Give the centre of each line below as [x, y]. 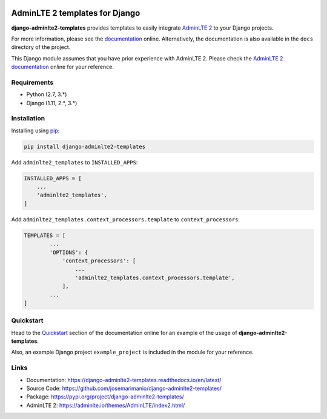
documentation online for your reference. [63, 67]
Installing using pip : [35, 131]
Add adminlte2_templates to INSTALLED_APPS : [74, 162]
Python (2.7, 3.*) [47, 94]
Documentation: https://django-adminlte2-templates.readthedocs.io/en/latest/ [124, 380]
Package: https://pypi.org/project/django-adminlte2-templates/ [105, 397]
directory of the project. [41, 47]
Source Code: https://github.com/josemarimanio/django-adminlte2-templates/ [124, 388]
